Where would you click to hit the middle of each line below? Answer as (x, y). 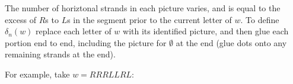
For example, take (37, 74)
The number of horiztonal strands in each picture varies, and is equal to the (143, 8)
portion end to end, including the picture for (86, 42)
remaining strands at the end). (60, 54)
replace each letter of (74, 31)
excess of (21, 19)
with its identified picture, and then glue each (206, 31)
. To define (260, 19)
